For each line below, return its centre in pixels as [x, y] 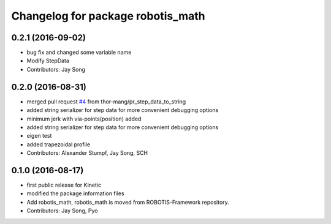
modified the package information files [76, 193]
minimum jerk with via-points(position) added [84, 119]
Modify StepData [48, 61]
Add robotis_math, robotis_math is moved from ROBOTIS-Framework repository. [128, 202]
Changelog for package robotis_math [108, 16]
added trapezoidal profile [59, 144]
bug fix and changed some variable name [79, 53]
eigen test [39, 136]
